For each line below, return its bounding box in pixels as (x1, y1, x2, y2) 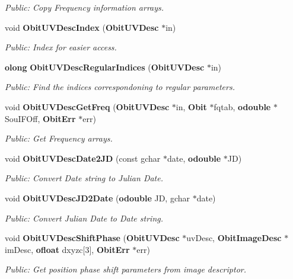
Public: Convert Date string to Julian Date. (5, 172, 164, 184)
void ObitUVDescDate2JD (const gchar (5, 152, 161, 164)
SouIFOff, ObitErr (5, 112, 76, 124)
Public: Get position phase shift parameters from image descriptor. (5, 263, 246, 275)
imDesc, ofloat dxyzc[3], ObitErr (5, 243, 130, 255)
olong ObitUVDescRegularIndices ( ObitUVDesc (5, 60, 205, 73)
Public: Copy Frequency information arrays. (5, 1, 164, 13)
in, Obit (176, 100, 207, 113)
